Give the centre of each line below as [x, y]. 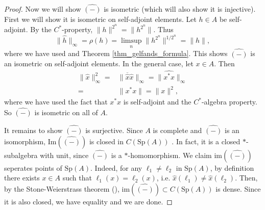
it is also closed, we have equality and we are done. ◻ [88, 201]
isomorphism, [25, 141]
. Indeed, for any [116, 167]
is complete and [177, 130]
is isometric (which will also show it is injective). [180, 9]
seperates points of [33, 167]
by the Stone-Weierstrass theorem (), [62, 188]
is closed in [106, 141]
